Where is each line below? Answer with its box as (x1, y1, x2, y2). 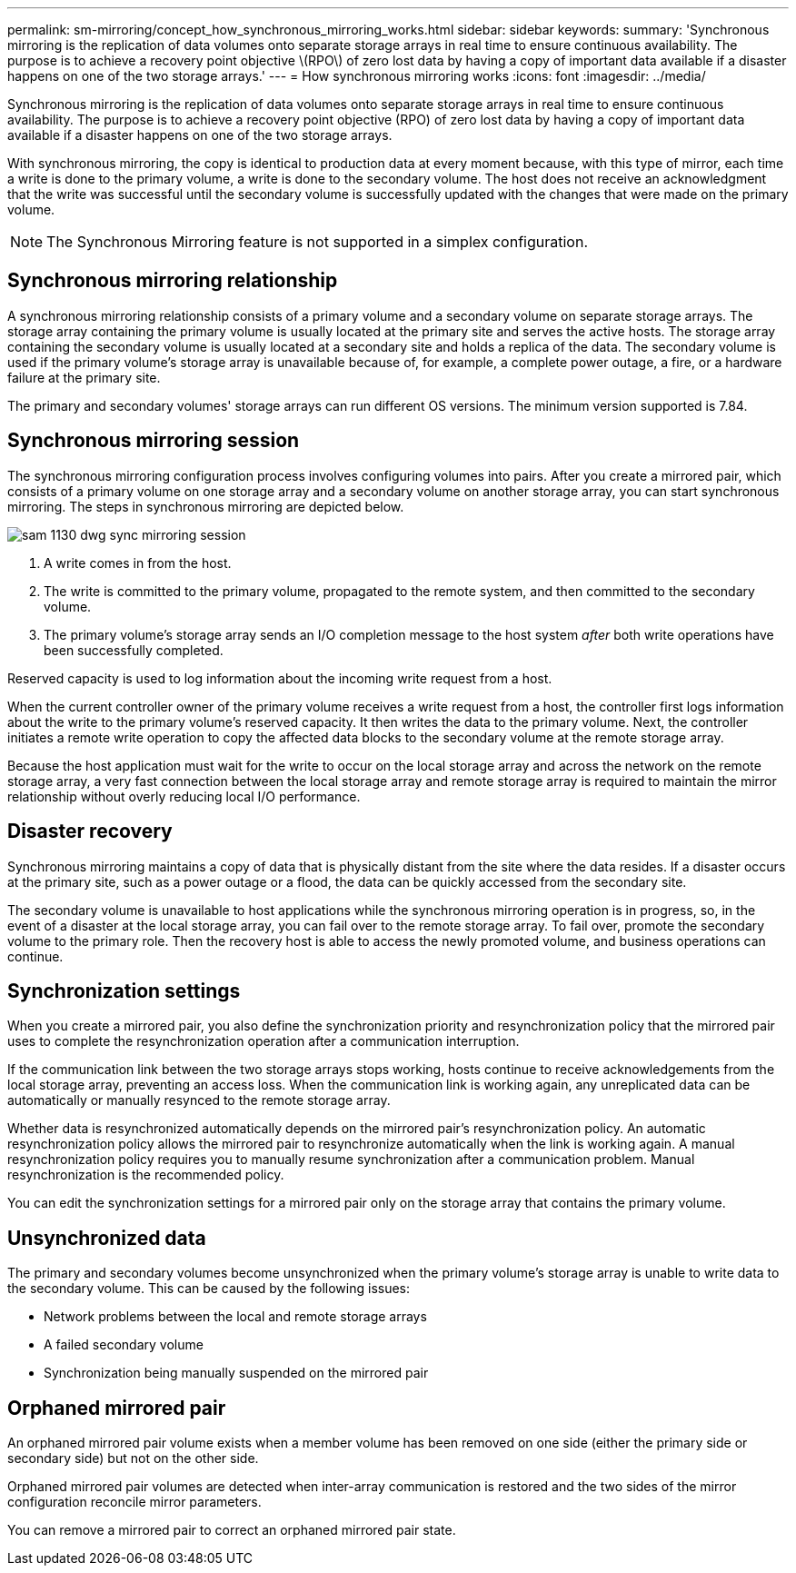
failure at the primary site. (7, 369, 161, 385)
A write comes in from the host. (44, 554, 232, 571)
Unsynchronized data (7, 1226, 206, 1249)
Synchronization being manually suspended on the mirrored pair (44, 1365, 429, 1381)
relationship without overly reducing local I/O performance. (7, 788, 361, 804)
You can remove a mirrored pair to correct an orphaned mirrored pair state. (7, 1522, 456, 1538)
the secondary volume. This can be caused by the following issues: (7, 1280, 411, 1297)
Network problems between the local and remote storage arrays (44, 1309, 427, 1325)
